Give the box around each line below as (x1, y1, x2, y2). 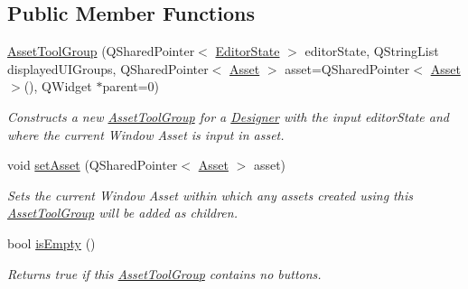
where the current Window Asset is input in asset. (7, 125, 285, 144)
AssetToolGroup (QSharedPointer (7, 42, 195, 61)
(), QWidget (23, 77, 92, 96)
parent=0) (102, 77, 160, 96)
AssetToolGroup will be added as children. (7, 203, 238, 222)
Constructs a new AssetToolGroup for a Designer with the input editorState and (7, 107, 449, 126)
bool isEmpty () (7, 233, 96, 252)
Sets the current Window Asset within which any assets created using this (7, 185, 413, 204)
